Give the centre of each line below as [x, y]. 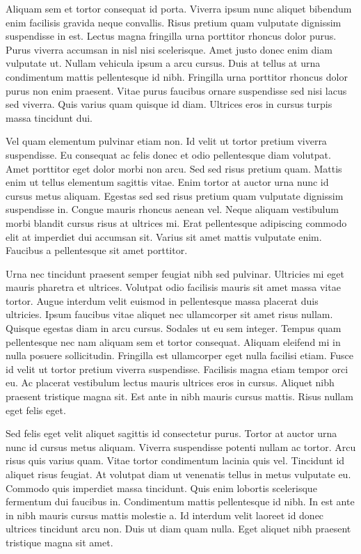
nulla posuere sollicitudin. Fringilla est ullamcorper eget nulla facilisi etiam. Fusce [179, 355]
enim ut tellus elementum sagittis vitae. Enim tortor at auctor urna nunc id [167, 182]
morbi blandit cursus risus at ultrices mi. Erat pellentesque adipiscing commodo [176, 222]
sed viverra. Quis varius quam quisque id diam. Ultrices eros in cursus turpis [169, 104]
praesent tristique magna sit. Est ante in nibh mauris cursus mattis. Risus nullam [179, 396]
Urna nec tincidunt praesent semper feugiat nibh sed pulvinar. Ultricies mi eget [175, 273]
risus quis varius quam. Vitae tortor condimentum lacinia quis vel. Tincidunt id [175, 460]
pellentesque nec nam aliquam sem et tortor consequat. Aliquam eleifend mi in [173, 341]
